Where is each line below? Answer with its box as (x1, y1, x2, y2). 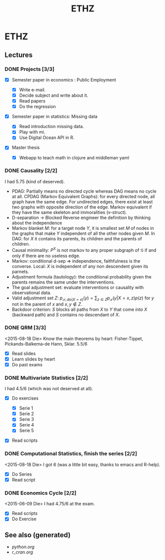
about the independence (11, 219, 62, 226)
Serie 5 (19, 427, 34, 433)
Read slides (11, 350, 36, 356)
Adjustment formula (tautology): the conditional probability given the (11, 274, 152, 280)
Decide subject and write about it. (19, 92, 89, 98)
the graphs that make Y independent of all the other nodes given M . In (11, 230, 155, 236)
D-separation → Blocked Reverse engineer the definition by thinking (11, 214, 151, 220)
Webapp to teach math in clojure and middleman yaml (19, 154, 129, 160)
